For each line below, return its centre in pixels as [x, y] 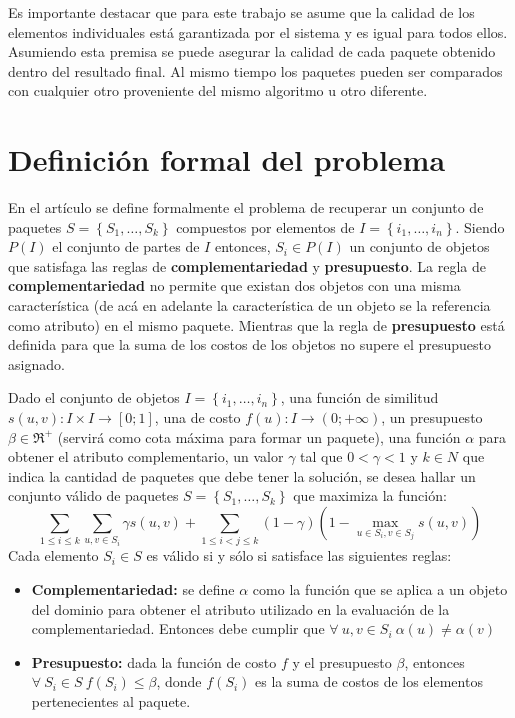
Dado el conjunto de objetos [94, 397]
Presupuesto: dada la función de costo [154, 661]
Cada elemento [53, 555]
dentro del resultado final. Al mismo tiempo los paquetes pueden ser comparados [255, 70]
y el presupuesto [342, 661]
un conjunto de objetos [419, 246]
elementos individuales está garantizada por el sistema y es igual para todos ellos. [258, 31]
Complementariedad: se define [133, 588]
